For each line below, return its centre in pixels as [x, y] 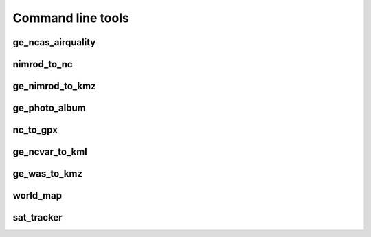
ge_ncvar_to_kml [50, 152]
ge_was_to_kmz [47, 174]
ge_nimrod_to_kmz [54, 86]
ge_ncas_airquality [54, 42]
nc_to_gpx [35, 130]
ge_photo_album [49, 108]
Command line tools [71, 18]
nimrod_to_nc [43, 64]
